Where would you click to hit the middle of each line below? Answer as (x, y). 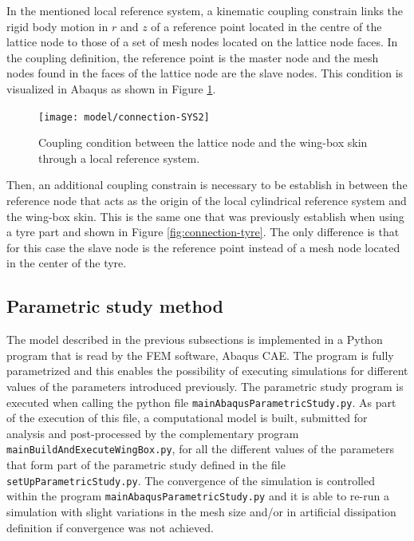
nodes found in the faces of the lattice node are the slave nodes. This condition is (205, 73)
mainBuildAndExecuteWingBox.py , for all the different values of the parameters (200, 449)
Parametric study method (115, 306)
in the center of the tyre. (67, 263)
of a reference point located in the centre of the (266, 26)
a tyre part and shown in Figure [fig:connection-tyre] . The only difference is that (203, 232)
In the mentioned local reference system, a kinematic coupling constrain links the (205, 10)
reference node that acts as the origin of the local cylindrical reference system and (207, 200)
